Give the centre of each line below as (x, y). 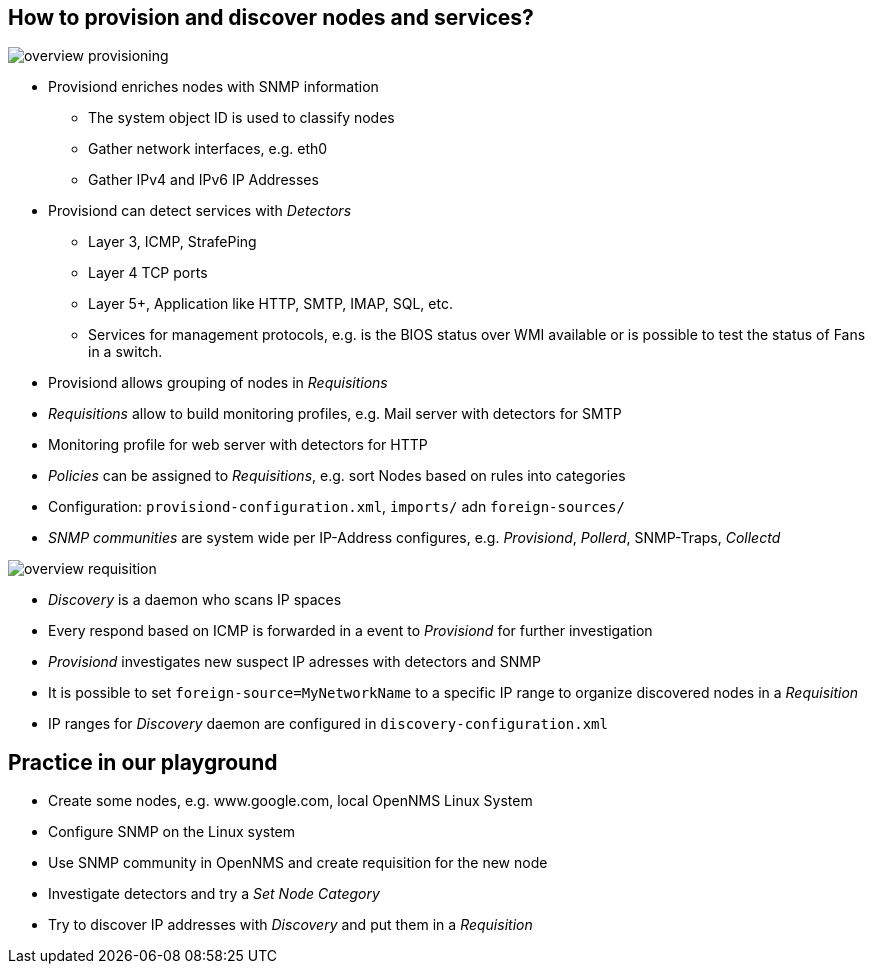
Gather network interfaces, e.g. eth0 (208, 149)
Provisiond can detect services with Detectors (200, 211)
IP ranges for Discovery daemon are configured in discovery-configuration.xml (328, 724)
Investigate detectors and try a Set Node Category (214, 894)
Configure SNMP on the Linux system (172, 832)
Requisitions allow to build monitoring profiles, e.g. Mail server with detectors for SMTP (335, 414)
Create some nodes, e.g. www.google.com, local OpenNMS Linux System (290, 801)
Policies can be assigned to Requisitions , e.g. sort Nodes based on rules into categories (337, 476)
